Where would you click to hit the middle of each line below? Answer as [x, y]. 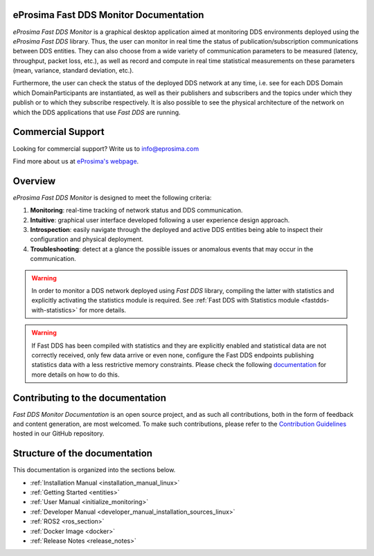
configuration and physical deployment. [87, 240]
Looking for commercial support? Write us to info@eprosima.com [106, 148]
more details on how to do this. [75, 375]
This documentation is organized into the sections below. [94, 470]
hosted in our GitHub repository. [59, 433]
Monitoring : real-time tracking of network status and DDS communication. [136, 210]
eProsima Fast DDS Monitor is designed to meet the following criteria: [112, 197]
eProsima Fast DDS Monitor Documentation [108, 15]
